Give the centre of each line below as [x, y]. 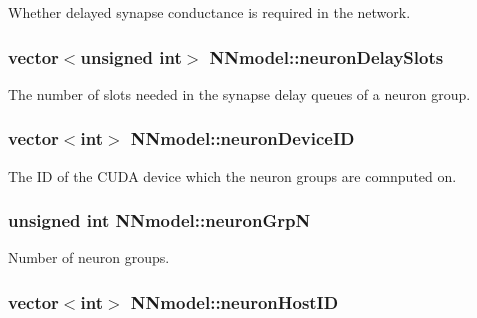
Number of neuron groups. [89, 257]
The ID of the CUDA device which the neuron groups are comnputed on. [232, 175]
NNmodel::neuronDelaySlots [326, 56]
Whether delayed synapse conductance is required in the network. [209, 12]
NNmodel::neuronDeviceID [242, 138]
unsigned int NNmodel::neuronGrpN [159, 220]
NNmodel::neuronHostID [234, 301]
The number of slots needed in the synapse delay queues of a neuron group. [239, 93]
